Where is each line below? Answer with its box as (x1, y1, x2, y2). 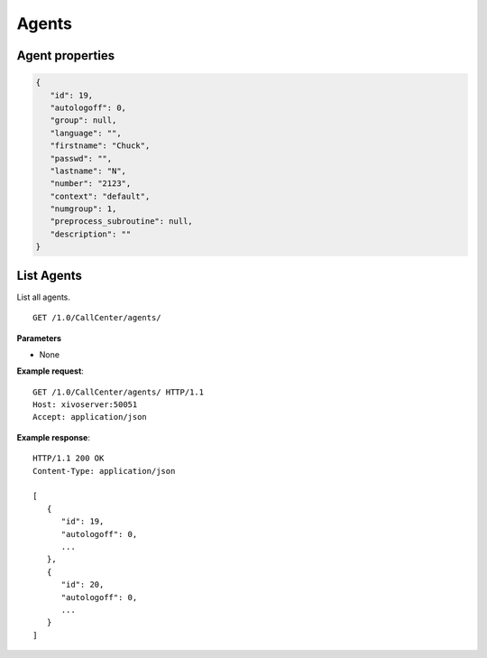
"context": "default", (50, 190, 151, 201)
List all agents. (16, 292, 71, 302)
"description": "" (50, 228, 132, 239)
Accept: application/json (32, 412, 148, 422)
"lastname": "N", (50, 165, 126, 176)
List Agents (16, 267, 83, 283)
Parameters (16, 332, 62, 343)
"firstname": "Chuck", (50, 141, 151, 151)
